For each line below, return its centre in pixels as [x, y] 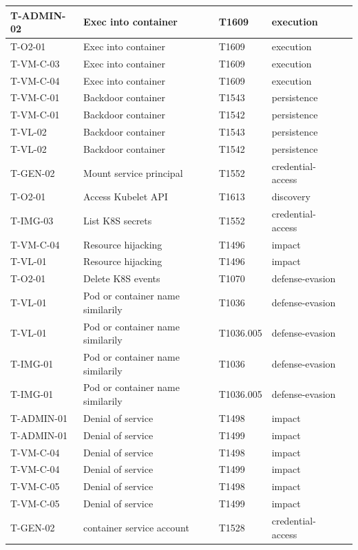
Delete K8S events [122, 278]
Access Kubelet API [126, 197]
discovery [291, 197]
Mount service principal [133, 172]
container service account [136, 527]
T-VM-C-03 [35, 63]
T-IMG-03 [32, 220]
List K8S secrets [118, 220]
